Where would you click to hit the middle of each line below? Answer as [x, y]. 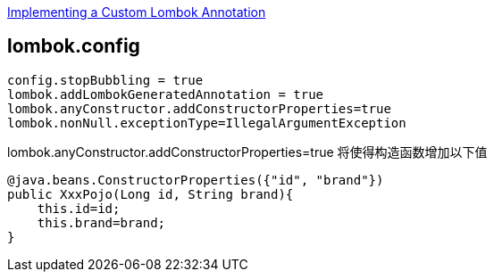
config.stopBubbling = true [105, 80]
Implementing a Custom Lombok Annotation [137, 12]
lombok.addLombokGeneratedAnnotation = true [166, 94]
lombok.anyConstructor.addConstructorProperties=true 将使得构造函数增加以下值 [247, 152]
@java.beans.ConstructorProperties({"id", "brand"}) [196, 180]
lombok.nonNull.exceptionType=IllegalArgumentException [207, 123]
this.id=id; [79, 208]
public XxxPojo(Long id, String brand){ [151, 194]
